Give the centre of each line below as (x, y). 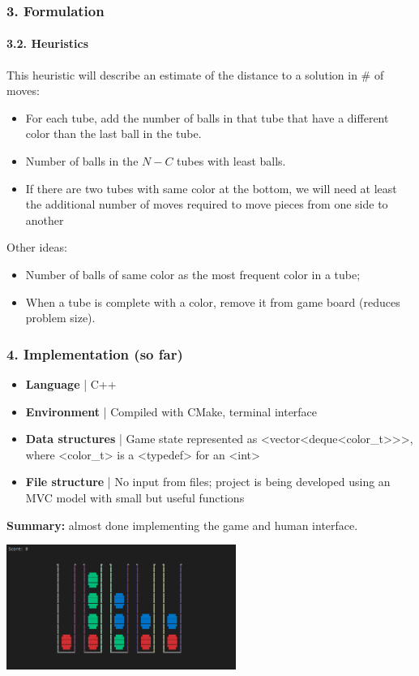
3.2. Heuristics (48, 43)
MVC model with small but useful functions (135, 497)
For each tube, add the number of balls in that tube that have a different (207, 117)
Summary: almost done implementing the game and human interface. (182, 525)
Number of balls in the (82, 161)
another (45, 220)
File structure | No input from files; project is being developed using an (208, 482)
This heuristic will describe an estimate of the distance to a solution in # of (195, 74)
